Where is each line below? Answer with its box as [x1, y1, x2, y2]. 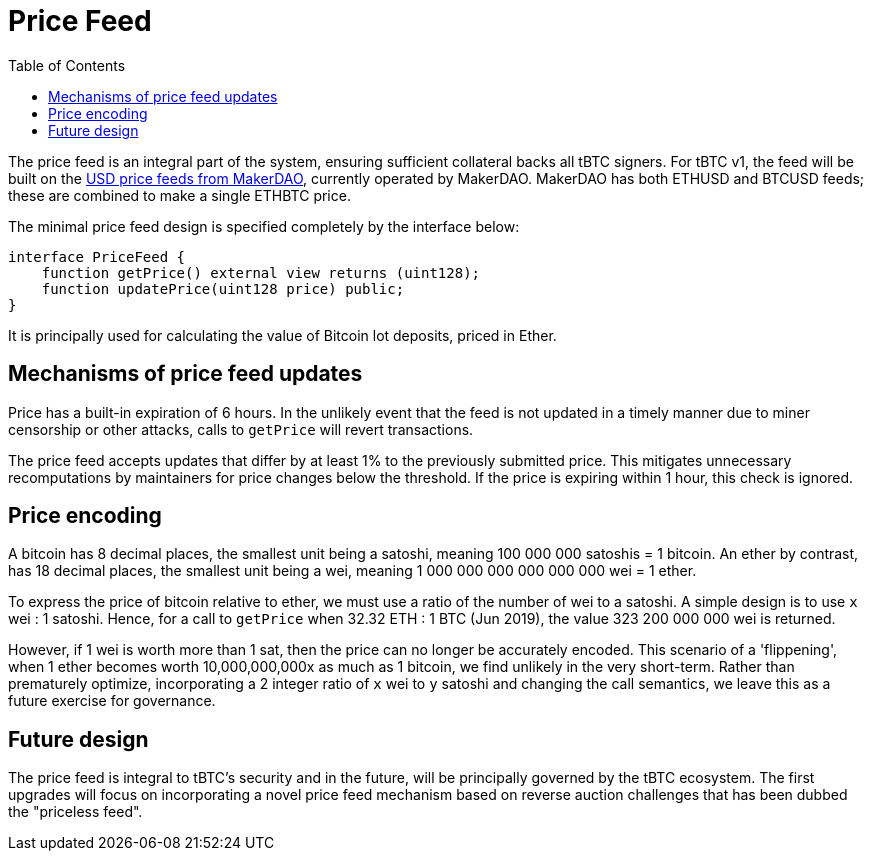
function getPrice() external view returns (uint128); [41, 264, 481, 281]
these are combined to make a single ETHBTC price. [8, 186, 351, 204]
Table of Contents [8, 56, 126, 74]
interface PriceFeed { [8, 248, 186, 265]
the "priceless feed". [8, 803, 143, 821]
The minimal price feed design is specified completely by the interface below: [8, 217, 520, 235]
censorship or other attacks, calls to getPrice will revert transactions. [8, 420, 474, 438]
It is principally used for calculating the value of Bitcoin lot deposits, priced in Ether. [8, 326, 557, 344]
